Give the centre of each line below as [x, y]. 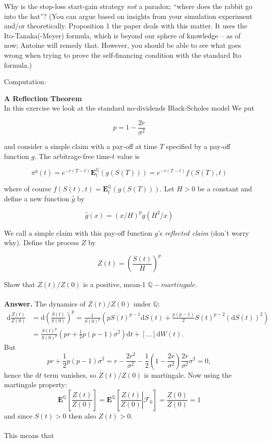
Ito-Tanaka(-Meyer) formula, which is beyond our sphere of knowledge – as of [122, 35]
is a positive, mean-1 [114, 284]
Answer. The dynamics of [45, 304]
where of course [28, 189]
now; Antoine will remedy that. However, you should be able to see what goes [123, 45]
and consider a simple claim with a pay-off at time [81, 146]
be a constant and [225, 189]
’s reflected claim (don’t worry [203, 232]
